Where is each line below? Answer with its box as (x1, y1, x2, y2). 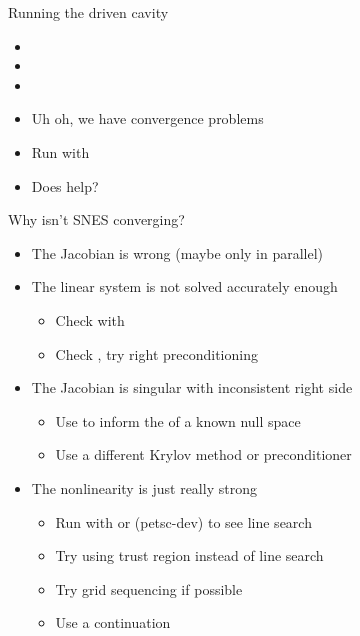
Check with (55, 309, 125, 330)
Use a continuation (55, 612, 171, 633)
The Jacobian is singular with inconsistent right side (31, 377, 353, 398)
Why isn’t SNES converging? (8, 209, 185, 230)
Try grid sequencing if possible (55, 578, 243, 599)
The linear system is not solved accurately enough (31, 276, 338, 297)
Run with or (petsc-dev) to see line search (55, 511, 312, 532)
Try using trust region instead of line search (55, 545, 324, 566)
